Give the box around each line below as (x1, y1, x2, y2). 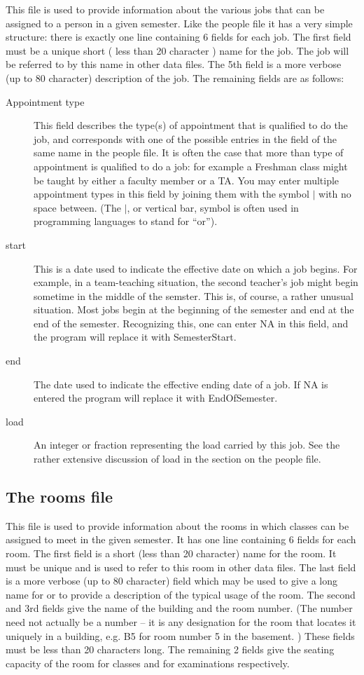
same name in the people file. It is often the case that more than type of (34, 145, 344, 160)
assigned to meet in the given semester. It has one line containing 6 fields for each (6, 532, 356, 547)
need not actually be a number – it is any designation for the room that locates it (6, 614, 356, 629)
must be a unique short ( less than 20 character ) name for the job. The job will (6, 43, 349, 57)
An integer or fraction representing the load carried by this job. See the (34, 437, 340, 452)
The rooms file (6, 486, 113, 507)
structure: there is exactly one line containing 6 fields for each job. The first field (6, 29, 351, 44)
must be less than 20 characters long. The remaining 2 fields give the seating (6, 642, 335, 657)
